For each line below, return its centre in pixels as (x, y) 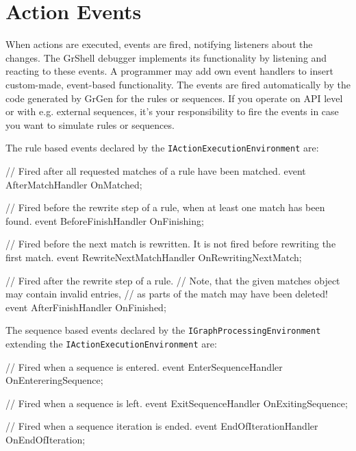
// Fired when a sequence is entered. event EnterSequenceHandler (144, 366)
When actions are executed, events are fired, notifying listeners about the (159, 44)
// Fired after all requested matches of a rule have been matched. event (156, 170)
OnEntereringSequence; (54, 380)
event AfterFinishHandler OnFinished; (86, 307)
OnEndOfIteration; (46, 439)
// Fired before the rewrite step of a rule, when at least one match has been (165, 207)
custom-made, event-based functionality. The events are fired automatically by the (178, 84)
